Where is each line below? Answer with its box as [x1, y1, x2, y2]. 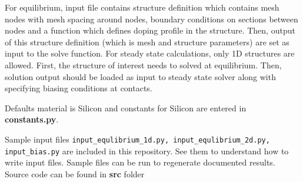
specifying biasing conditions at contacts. [5, 82, 152, 94]
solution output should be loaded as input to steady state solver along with [5, 70, 276, 82]
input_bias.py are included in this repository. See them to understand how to [5, 144, 289, 157]
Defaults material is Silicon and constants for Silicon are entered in [5, 101, 247, 114]
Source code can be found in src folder [5, 167, 145, 180]
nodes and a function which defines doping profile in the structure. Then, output [5, 24, 295, 37]
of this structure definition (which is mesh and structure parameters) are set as [5, 35, 289, 48]
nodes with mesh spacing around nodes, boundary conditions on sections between [5, 12, 298, 25]
